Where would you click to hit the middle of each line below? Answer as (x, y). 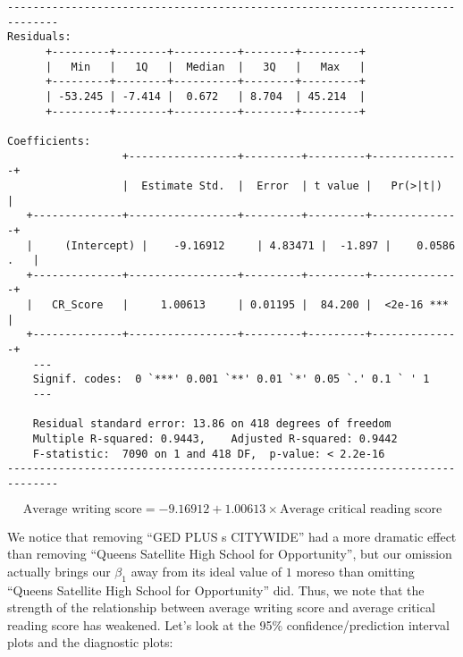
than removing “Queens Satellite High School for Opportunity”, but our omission (230, 554)
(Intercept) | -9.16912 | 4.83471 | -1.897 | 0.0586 (260, 245)
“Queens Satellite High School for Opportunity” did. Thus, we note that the (216, 590)
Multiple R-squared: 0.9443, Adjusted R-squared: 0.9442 (215, 439)
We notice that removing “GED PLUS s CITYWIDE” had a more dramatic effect (232, 536)
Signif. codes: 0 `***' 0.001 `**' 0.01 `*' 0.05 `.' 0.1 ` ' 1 (231, 379)
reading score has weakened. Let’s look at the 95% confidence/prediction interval (228, 624)
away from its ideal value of (206, 571)
